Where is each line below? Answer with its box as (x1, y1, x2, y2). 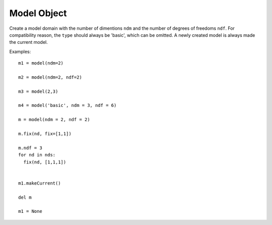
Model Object (9, 8, 67, 19)
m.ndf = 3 (18, 145, 42, 151)
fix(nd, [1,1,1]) (23, 159, 66, 165)
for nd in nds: (18, 152, 56, 158)
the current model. (9, 39, 48, 45)
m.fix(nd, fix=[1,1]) (18, 131, 72, 137)
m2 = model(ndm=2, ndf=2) (18, 74, 83, 80)
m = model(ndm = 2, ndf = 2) (18, 117, 90, 123)
